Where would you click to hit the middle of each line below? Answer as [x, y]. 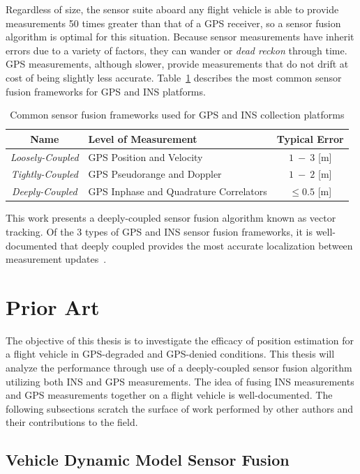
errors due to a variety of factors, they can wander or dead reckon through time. [177, 50]
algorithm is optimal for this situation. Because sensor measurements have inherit [180, 37]
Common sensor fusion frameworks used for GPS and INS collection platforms [177, 115]
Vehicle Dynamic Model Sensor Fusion [148, 460]
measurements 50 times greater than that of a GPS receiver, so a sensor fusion [173, 23]
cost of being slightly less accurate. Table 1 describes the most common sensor [174, 77]
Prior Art [53, 306]
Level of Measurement [143, 138]
